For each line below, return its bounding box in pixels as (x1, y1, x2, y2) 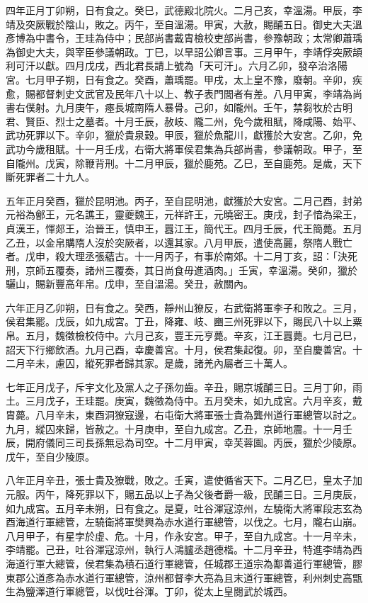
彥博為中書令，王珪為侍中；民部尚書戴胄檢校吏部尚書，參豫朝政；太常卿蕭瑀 (6, 30, 362, 45)
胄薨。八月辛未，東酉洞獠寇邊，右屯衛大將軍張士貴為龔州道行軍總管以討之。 (6, 407, 362, 422)
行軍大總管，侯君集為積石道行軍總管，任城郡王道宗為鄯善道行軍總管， (25, 556, 352, 570)
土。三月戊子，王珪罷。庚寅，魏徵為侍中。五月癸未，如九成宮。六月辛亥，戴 (6, 393, 362, 408)
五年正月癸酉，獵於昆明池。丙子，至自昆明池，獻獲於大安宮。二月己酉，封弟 (6, 193, 362, 208)
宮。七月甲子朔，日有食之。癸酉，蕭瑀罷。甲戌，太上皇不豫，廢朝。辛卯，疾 (6, 72, 362, 86)
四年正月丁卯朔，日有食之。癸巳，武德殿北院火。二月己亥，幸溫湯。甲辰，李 (6, 3, 362, 17)
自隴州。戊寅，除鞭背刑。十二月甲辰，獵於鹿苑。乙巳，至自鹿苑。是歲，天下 (6, 155, 362, 170)
